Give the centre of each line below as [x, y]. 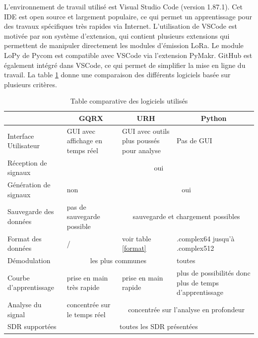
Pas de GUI [194, 141]
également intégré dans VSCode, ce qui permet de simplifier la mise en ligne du [125, 65]
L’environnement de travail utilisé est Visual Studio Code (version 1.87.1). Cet [123, 6]
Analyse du [25, 305]
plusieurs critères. [31, 84]
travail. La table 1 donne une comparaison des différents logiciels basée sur [117, 75]
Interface [21, 136]
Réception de [27, 162]
